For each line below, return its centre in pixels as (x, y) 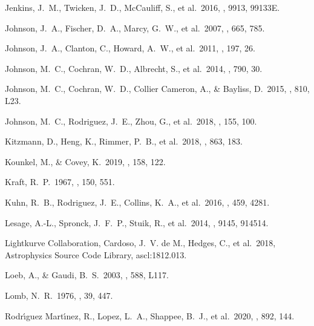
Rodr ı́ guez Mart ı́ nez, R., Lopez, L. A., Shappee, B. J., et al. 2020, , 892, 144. (150, 315)
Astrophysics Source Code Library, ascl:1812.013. (96, 254)
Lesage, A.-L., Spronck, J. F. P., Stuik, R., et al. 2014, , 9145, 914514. (137, 222)
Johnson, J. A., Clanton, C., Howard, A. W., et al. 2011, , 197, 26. (130, 48)
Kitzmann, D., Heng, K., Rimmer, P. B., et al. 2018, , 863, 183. (124, 141)
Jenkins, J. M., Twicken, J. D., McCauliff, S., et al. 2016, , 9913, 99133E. (142, 7)
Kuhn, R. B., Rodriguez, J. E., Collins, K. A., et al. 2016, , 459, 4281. (137, 202)
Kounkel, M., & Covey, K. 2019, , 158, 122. (85, 161)
